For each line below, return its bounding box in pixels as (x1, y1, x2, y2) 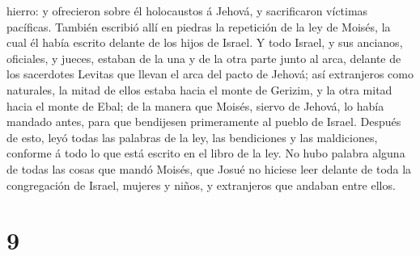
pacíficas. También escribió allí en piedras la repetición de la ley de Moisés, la (6, 18, 391, 35)
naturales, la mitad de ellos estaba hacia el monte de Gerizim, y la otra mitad (6, 81, 392, 98)
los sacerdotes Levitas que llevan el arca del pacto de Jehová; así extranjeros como (6, 65, 414, 82)
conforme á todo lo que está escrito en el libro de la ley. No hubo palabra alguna (6, 145, 405, 162)
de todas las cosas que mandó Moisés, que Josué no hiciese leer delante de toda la (6, 160, 412, 177)
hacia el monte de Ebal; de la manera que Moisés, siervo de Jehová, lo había (6, 97, 384, 114)
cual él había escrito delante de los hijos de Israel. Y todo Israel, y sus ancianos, (6, 34, 403, 51)
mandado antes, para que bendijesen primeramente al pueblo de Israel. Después (6, 113, 401, 130)
